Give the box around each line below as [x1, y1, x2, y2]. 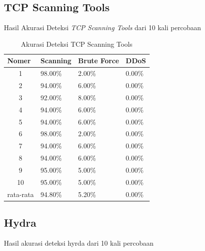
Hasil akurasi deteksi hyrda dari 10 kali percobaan [4, 237, 154, 248]
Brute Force [78, 55, 119, 66]
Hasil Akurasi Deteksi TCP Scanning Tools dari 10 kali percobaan [4, 22, 201, 33]
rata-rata [7, 189, 34, 199]
